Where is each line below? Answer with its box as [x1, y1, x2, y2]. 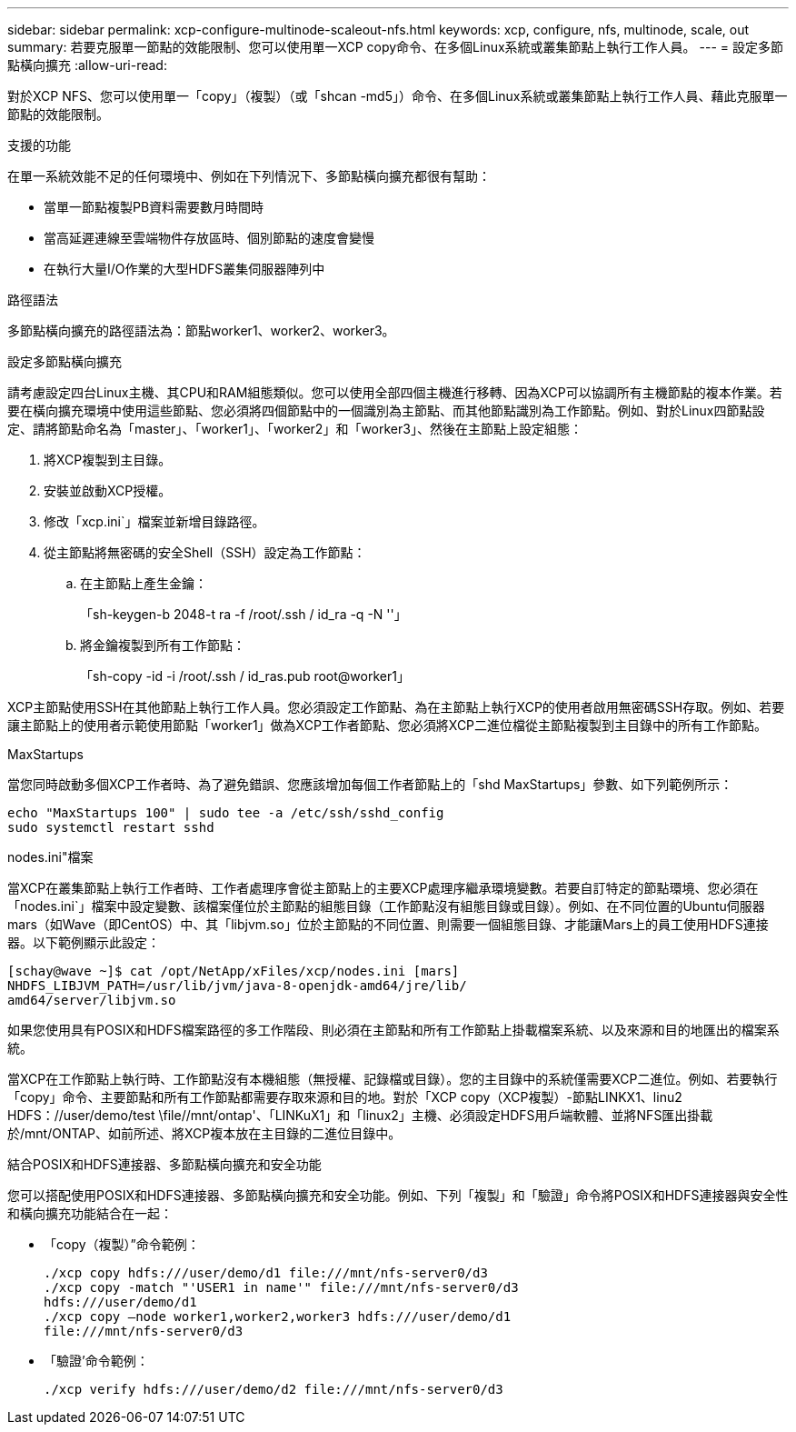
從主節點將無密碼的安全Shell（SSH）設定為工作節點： [44, 545, 366, 560]
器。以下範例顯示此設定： [7, 935, 160, 950]
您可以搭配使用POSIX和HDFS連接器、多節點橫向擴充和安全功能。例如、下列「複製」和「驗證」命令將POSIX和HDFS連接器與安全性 [7, 1187, 789, 1203]
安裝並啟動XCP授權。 [44, 483, 172, 498]
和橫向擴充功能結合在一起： [7, 1206, 173, 1221]
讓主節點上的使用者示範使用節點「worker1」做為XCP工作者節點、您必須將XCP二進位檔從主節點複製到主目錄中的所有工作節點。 [7, 717, 768, 733]
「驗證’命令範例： [44, 1353, 149, 1368]
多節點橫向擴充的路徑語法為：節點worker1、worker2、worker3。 [7, 323, 395, 338]
